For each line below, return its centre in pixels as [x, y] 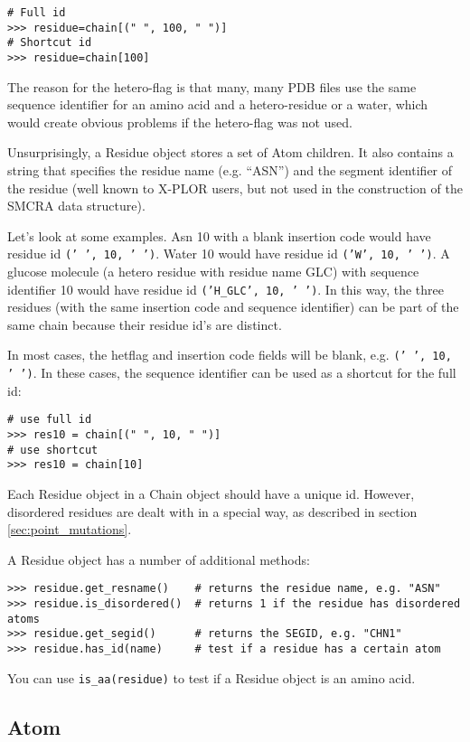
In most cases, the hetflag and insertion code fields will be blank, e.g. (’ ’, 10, [230, 355]
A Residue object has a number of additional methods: [159, 559]
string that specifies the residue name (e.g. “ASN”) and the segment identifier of [230, 170]
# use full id [50, 420]
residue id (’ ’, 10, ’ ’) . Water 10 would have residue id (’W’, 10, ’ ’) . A [229, 254]
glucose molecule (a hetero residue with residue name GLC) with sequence [213, 272]
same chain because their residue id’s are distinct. [145, 324]
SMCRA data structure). [76, 206]
